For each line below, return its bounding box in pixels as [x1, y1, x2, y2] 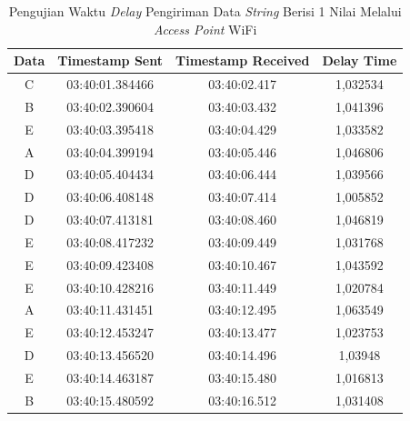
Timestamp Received [175, 51, 310, 70]
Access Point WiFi [153, 19, 257, 38]
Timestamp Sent [57, 51, 163, 70]
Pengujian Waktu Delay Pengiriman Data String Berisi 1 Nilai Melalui [8, 2, 402, 20]
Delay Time [322, 51, 397, 70]
